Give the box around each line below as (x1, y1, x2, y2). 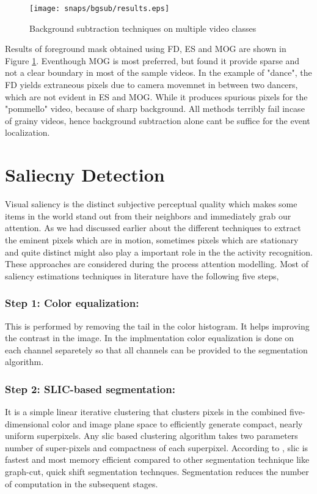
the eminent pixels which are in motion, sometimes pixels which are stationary (5, 233, 299, 246)
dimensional (5, 417, 49, 430)
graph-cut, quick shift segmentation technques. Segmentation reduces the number (5, 465, 309, 478)
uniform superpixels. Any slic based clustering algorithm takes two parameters (5, 429, 298, 442)
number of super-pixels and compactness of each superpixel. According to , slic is (5, 441, 308, 454)
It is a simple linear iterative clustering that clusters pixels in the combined (5, 405, 287, 418)
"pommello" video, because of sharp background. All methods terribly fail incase (5, 102, 305, 115)
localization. (5, 126, 50, 139)
